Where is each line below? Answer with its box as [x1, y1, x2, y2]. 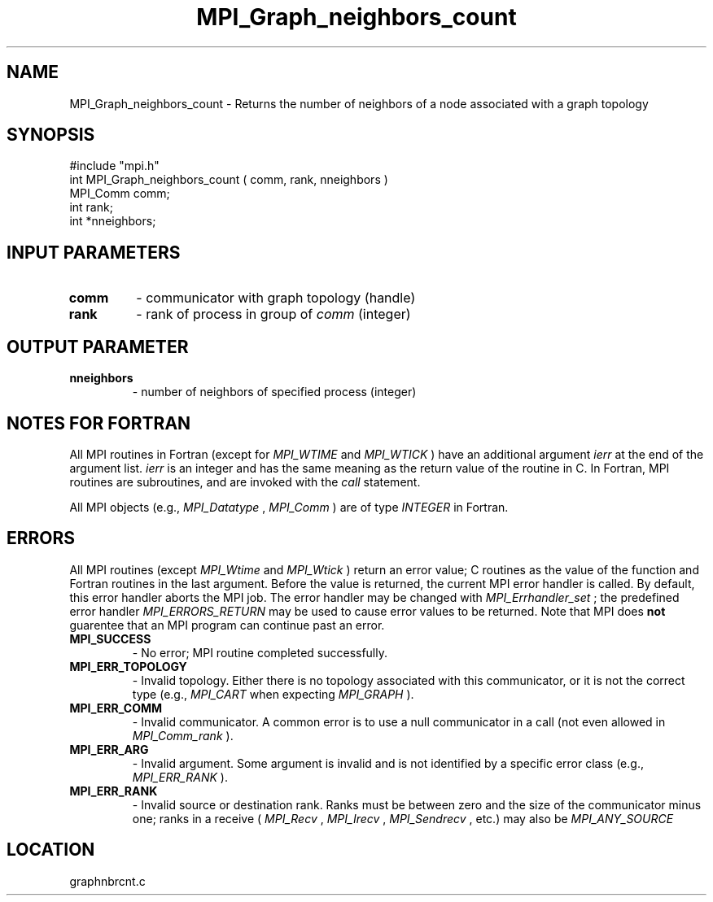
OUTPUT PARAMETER [7, 336, 189, 357]
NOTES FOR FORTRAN [7, 412, 191, 434]
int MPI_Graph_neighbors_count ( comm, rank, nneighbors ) [69, 172, 388, 187]
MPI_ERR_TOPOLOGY [69, 659, 187, 673]
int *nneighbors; [69, 214, 156, 229]
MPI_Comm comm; [69, 186, 170, 201]
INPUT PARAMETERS [7, 242, 181, 263]
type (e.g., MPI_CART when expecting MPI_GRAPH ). [132, 686, 414, 701]
